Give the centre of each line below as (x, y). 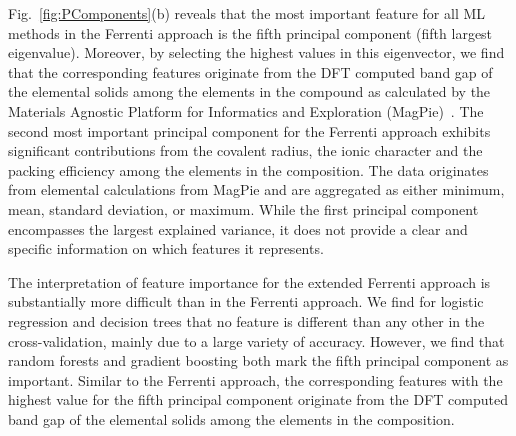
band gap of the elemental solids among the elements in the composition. (231, 418)
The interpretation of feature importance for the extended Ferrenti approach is (249, 281)
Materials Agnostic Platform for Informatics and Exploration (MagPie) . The (246, 110)
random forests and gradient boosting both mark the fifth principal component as (258, 360)
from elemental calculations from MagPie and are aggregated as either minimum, (256, 189)
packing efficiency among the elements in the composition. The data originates (248, 169)
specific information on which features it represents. (166, 248)
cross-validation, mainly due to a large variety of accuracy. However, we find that (256, 340)
